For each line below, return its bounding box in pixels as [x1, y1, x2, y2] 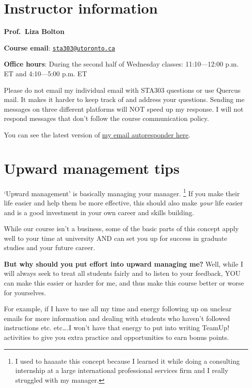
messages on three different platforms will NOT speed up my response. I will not [4, 103, 244, 114]
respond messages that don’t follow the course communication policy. [4, 113, 209, 123]
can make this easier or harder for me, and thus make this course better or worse [4, 278, 244, 288]
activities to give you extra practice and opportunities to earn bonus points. [4, 332, 229, 342]
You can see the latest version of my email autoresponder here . [4, 129, 190, 139]
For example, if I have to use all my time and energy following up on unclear [4, 304, 232, 314]
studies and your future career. [4, 242, 95, 253]
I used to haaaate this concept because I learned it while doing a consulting [15, 355, 240, 366]
